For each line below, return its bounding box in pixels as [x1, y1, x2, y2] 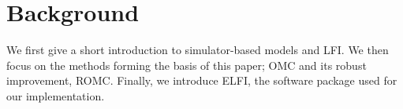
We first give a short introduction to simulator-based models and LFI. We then [6, 42, 389, 58]
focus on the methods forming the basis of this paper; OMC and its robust [6, 56, 367, 73]
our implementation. [6, 87, 105, 104]
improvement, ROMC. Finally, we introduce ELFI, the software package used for [6, 72, 397, 89]
